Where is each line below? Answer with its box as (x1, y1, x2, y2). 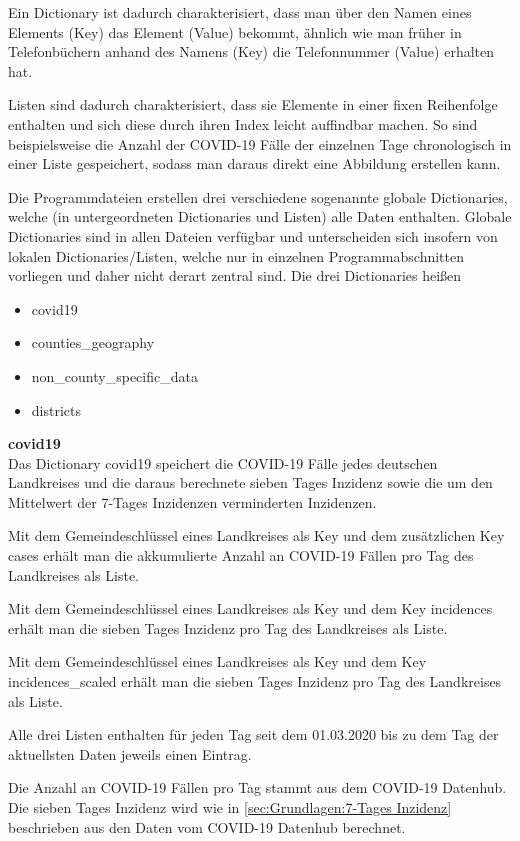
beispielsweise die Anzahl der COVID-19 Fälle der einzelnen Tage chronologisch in (8, 133, 512, 154)
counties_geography (31, 332, 155, 353)
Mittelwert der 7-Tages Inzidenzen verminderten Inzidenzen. (8, 491, 377, 512)
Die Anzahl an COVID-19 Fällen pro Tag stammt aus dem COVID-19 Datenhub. (8, 777, 507, 798)
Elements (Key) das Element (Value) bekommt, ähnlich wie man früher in (8, 21, 462, 42)
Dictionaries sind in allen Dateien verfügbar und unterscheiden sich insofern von (8, 225, 498, 246)
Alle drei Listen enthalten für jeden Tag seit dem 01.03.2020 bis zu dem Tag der (8, 724, 499, 745)
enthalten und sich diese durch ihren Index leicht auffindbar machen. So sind (8, 113, 478, 134)
